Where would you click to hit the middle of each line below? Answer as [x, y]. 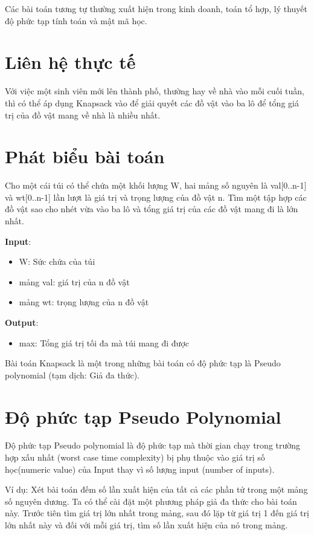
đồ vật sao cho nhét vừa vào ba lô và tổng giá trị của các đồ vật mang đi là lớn [152, 209]
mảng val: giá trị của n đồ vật [74, 281]
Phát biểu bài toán [85, 156]
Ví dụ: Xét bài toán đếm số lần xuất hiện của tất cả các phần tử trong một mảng [156, 489]
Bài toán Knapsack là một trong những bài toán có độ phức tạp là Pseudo [143, 363]
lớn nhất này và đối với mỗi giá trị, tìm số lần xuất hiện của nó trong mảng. [146, 525]
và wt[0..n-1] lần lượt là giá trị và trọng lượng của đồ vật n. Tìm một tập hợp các [156, 197]
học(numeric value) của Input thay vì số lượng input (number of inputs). [140, 469]
